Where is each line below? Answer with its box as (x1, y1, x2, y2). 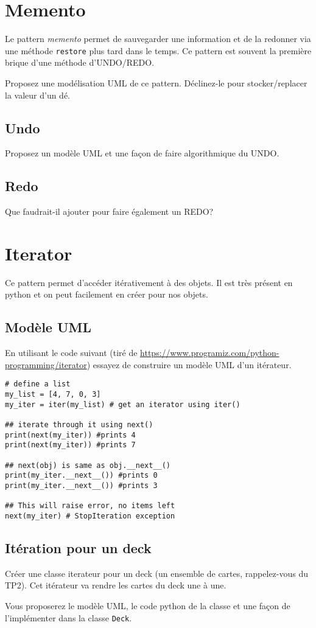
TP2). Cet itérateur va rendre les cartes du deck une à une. (5, 579, 226, 591)
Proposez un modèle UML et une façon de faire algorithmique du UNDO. (5, 147, 279, 159)
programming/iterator (5, 358, 87, 371)
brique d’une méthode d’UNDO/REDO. (5, 56, 155, 69)
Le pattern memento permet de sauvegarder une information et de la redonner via (5, 32, 311, 45)
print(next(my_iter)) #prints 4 (5, 430, 136, 439)
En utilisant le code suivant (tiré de (5, 346, 138, 359)
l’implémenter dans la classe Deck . (5, 611, 132, 624)
